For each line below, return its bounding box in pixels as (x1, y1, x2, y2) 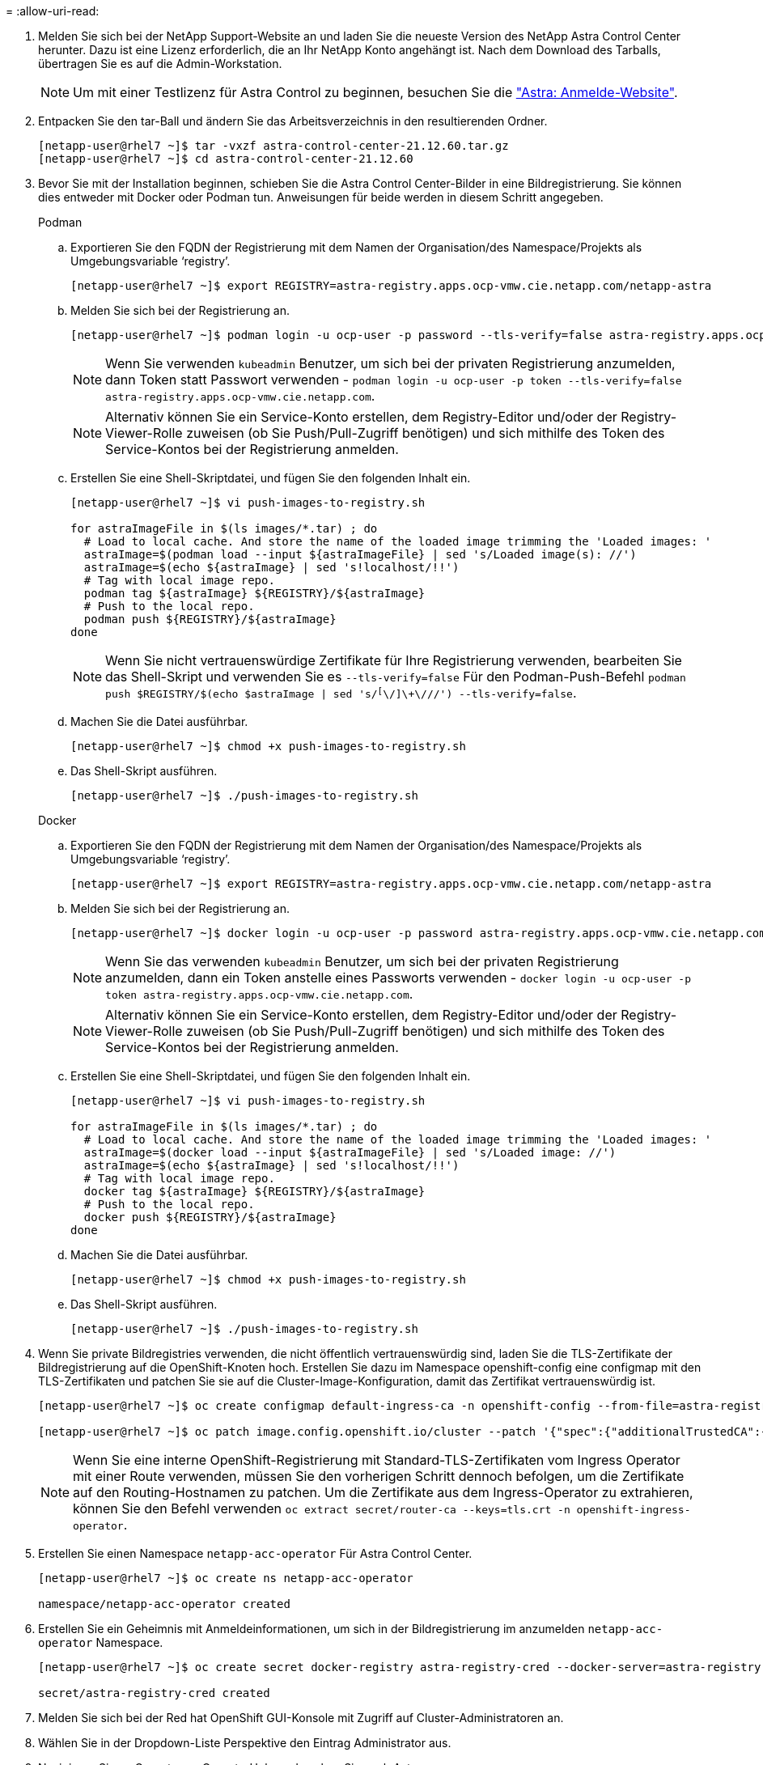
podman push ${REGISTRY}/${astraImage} (83, 613, 337, 626)
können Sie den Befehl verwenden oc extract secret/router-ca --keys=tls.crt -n (73, 1500, 570, 1517)
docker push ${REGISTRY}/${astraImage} (83, 1211, 337, 1224)
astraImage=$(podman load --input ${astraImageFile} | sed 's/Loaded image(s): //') (83, 548, 637, 561)
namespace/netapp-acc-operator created (38, 1597, 290, 1610)
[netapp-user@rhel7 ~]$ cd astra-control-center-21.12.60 (38, 152, 413, 165)
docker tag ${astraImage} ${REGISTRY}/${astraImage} (83, 1185, 426, 1198)
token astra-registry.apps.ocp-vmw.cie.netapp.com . (105, 986, 413, 1002)
